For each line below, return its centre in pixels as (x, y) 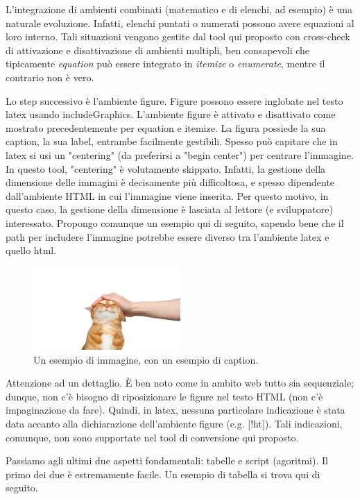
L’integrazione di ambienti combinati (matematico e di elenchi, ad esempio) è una (179, 9)
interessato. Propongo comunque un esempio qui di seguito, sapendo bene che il (175, 222)
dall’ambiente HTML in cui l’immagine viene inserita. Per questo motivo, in (167, 195)
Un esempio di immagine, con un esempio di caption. (146, 359)
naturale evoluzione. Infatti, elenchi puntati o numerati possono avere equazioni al (180, 23)
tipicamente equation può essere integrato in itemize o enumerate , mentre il (165, 64)
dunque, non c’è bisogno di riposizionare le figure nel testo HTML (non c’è (164, 396)
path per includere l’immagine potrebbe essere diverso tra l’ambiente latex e (168, 236)
